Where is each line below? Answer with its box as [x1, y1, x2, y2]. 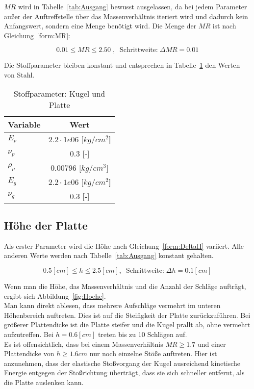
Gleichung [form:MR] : [4, 30, 70, 40]
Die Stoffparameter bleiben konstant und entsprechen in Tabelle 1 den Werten [4, 60, 240, 70]
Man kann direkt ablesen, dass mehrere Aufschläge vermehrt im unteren [4, 300, 221, 311]
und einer [197, 338, 226, 349]
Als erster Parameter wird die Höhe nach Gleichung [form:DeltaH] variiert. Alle [4, 240, 244, 251]
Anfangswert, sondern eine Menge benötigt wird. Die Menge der [4, 21, 197, 31]
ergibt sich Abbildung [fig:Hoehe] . [4, 290, 106, 301]
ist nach [212, 21, 236, 31]
